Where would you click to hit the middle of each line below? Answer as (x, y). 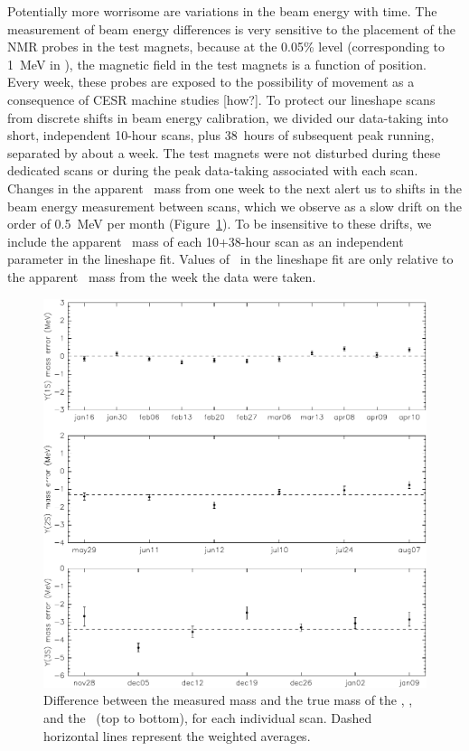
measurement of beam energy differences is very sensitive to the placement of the (231, 28)
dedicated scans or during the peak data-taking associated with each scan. (213, 170)
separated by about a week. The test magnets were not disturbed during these (224, 152)
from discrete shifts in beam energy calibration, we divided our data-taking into (228, 117)
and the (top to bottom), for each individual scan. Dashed (208, 718)
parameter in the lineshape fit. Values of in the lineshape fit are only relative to (230, 259)
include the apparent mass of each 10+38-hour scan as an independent (206, 241)
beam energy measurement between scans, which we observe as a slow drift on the (234, 206)
